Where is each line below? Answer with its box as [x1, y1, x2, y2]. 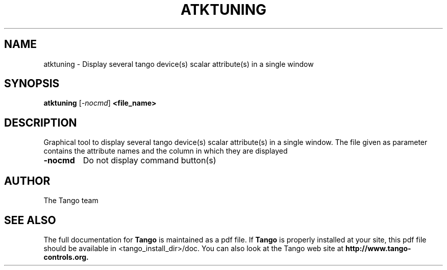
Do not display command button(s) [83, 155, 216, 166]
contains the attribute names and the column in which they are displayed [43, 146, 288, 156]
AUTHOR [4, 174, 51, 187]
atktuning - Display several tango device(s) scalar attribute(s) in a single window [43, 59, 314, 68]
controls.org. [43, 252, 89, 261]
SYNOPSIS [4, 77, 60, 90]
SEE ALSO [4, 213, 56, 227]
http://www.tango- [345, 243, 411, 253]
